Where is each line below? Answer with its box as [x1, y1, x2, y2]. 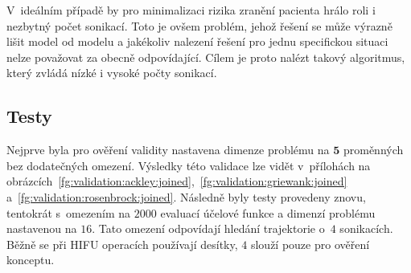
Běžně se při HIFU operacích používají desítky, [6, 235, 238, 252]
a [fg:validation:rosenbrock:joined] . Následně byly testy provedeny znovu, [6, 188, 366, 205]
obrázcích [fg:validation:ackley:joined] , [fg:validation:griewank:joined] [6, 173, 347, 189]
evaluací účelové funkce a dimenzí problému [160, 204, 376, 221]
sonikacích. [339, 220, 393, 237]
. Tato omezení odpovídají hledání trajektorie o [92, 220, 325, 237]
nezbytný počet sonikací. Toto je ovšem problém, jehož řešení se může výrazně [6, 17, 393, 34]
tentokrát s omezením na [6, 204, 131, 221]
